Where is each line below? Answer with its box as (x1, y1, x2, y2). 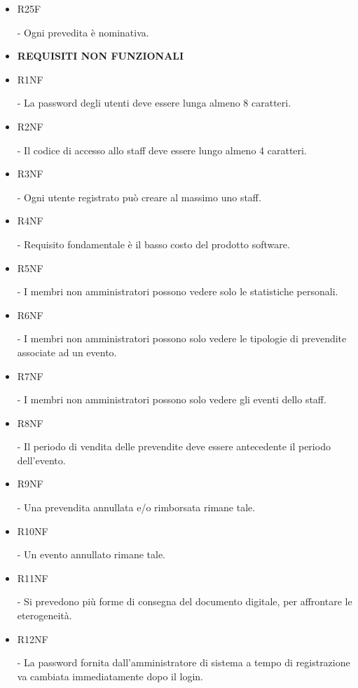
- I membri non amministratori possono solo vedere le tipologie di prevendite (17, 331, 347, 346)
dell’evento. (17, 452, 66, 467)
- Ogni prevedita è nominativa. (17, 25, 149, 39)
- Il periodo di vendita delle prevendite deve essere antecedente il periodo (17, 439, 331, 454)
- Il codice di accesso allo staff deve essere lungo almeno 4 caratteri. (17, 142, 307, 157)
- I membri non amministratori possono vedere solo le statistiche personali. (17, 284, 338, 299)
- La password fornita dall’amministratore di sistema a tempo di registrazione (17, 655, 350, 670)
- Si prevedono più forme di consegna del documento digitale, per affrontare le (17, 594, 352, 609)
